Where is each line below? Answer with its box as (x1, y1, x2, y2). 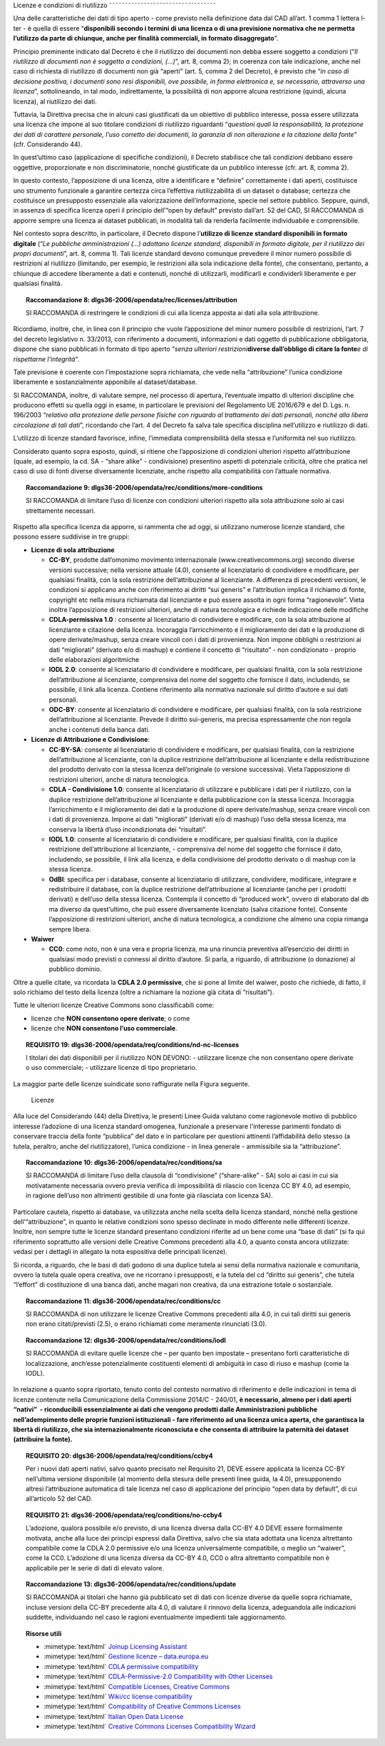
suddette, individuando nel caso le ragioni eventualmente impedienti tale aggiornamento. (26, 1613, 287, 1622)
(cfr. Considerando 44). (13, 140, 83, 149)
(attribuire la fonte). (13, 1435, 73, 1444)
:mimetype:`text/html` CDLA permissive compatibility (43, 1662, 199, 1670)
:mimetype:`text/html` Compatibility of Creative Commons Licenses (43, 1702, 242, 1711)
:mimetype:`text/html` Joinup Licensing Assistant (43, 1643, 188, 1651)
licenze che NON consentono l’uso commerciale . (31, 1024, 178, 1033)
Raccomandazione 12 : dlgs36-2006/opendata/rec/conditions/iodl (26, 1336, 226, 1344)
